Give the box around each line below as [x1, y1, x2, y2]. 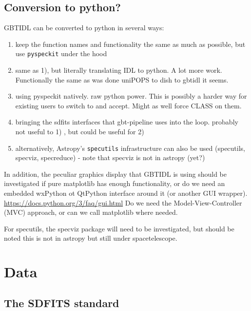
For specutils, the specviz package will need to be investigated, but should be [4, 223, 234, 233]
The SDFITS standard [4, 295, 119, 310]
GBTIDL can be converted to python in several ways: [4, 22, 164, 33]
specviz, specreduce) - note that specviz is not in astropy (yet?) [15, 152, 205, 163]
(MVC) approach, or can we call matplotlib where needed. [4, 207, 178, 217]
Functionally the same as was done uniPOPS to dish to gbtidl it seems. [15, 74, 229, 84]
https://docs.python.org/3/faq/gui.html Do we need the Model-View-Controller [4, 197, 242, 207]
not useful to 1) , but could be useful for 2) [15, 126, 144, 137]
